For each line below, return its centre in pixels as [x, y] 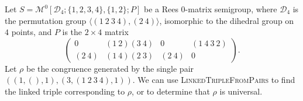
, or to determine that [171, 91]
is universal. [241, 91]
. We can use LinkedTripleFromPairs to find [214, 80]
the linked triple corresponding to [65, 91]
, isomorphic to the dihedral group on [227, 20]
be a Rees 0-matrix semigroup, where [210, 9]
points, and [32, 32]
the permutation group [46, 20]
